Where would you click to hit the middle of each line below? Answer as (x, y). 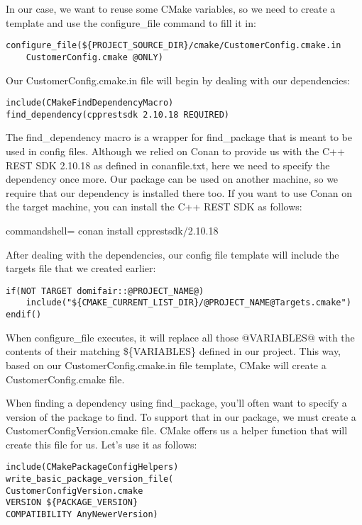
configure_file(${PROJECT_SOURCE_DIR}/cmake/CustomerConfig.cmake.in (174, 46)
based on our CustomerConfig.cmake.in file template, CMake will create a (166, 365)
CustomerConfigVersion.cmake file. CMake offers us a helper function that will (177, 430)
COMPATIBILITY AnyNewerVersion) (82, 515)
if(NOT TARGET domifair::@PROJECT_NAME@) (105, 291)
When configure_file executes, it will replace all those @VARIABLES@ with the (180, 337)
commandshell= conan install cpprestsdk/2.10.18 (112, 230)
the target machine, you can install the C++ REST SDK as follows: (154, 207)
